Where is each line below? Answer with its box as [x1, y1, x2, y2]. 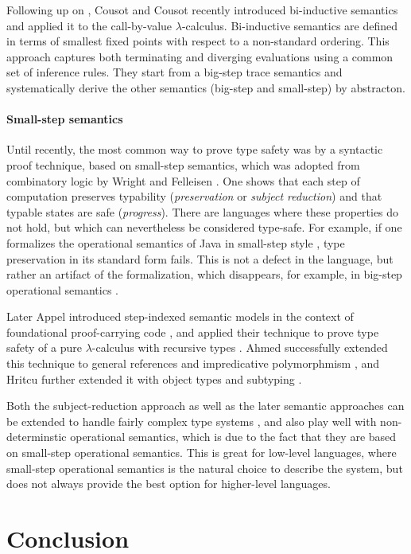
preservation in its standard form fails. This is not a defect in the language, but [6, 250, 394, 267]
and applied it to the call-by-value [6, 17, 173, 33]
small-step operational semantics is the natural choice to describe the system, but [6, 459, 403, 476]
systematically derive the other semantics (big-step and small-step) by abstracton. [6, 79, 405, 96]
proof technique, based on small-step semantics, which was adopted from [6, 156, 360, 173]
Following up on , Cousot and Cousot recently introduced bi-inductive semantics [6, 2, 398, 18]
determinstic [6, 428, 67, 445]
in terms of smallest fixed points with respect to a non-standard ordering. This [6, 33, 390, 49]
